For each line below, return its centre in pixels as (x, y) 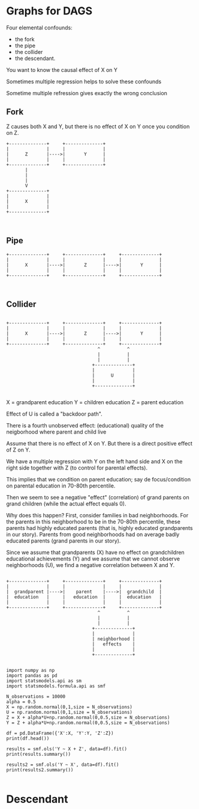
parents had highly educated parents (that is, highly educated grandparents (99, 528)
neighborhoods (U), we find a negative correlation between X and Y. (91, 565)
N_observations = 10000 (36, 697)
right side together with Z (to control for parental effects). (77, 468)
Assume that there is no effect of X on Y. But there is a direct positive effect (99, 444)
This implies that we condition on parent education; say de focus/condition (98, 480)
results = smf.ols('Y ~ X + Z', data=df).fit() (67, 749)
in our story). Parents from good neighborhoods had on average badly (93, 535)
